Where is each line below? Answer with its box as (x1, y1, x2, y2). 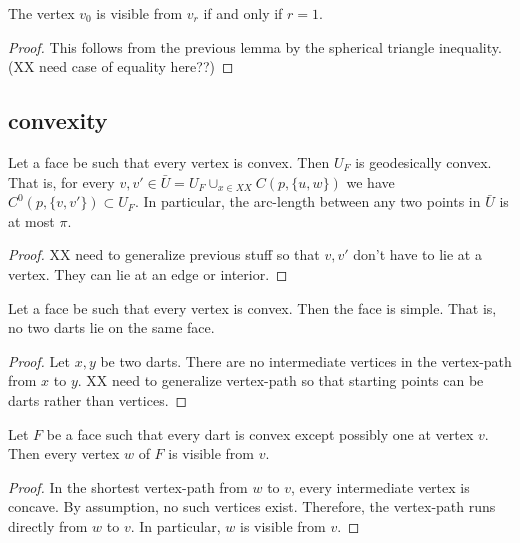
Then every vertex (8, 443, 120, 464)
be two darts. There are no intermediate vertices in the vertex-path (100, 350, 512, 371)
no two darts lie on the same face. (8, 317, 215, 338)
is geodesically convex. (355, 151, 492, 172)
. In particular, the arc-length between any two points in (134, 191, 481, 212)
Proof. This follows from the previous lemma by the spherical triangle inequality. (8, 36, 502, 57)
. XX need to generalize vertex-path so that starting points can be (77, 370, 484, 391)
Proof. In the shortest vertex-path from (8, 476, 248, 497)
